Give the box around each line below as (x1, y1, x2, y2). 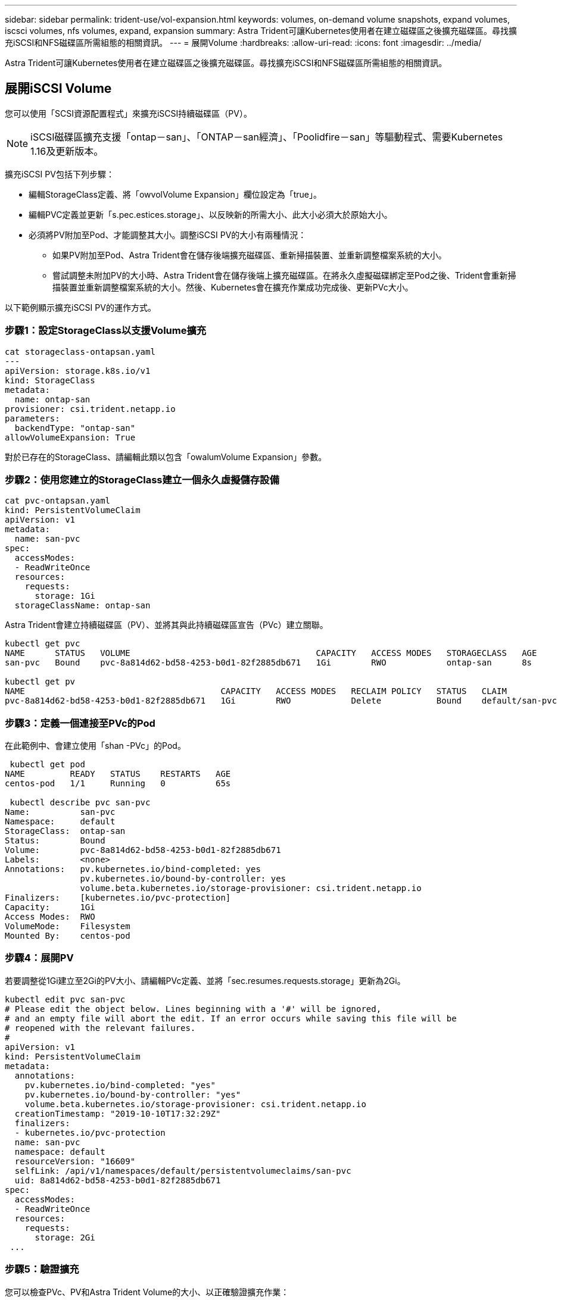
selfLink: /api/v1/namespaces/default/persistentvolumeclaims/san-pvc (14, 1165, 351, 1176)
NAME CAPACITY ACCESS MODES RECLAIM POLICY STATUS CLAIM (5, 686, 507, 696)
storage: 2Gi (35, 1232, 95, 1242)
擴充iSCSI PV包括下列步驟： (5, 168, 114, 179)
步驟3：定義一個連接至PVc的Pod (5, 717, 155, 729)
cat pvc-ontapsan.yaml (5, 496, 111, 506)
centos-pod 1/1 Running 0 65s (5, 779, 231, 789)
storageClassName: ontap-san (14, 601, 151, 611)
